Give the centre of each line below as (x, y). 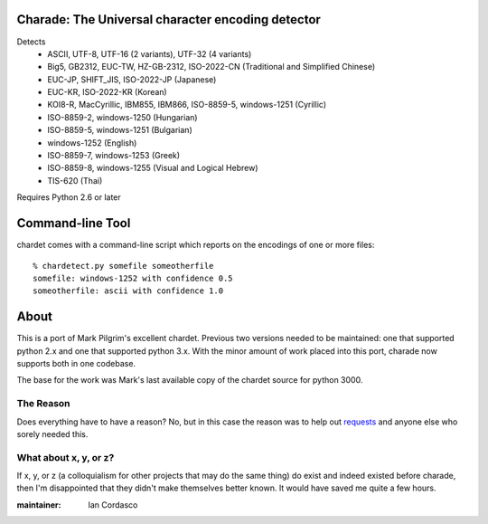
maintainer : (39, 505)
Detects (31, 42)
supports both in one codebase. (76, 363)
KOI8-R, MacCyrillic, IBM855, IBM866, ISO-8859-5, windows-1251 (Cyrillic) (187, 105)
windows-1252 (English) (92, 143)
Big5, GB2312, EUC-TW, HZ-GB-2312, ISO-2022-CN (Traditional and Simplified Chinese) (211, 67)
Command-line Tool (74, 223)
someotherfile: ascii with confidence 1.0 (128, 291)
